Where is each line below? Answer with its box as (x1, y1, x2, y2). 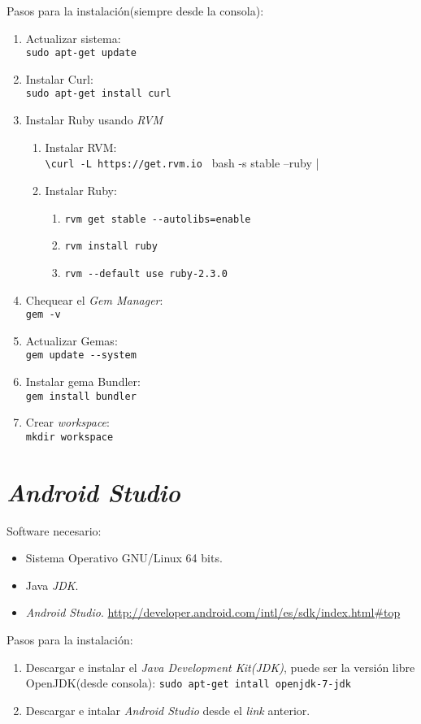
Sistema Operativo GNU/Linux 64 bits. (25, 549, 223, 566)
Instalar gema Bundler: (25, 373, 141, 389)
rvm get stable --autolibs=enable (64, 213, 251, 225)
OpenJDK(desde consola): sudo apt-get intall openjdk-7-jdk (25, 674, 351, 691)
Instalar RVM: (45, 138, 117, 155)
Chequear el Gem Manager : (25, 291, 163, 308)
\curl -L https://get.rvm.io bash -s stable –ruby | (45, 154, 319, 171)
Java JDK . (25, 576, 79, 593)
